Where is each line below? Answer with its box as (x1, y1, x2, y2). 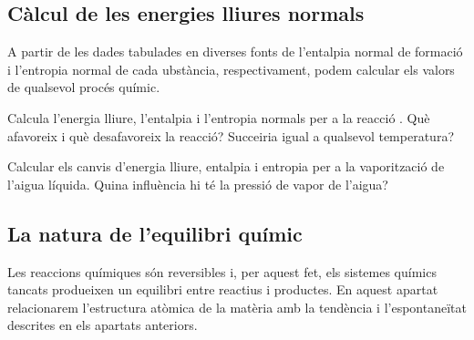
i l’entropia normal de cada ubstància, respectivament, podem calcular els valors (7, 59, 455, 78)
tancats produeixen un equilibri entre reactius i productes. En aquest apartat (7, 280, 438, 299)
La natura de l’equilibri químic (7, 219, 303, 247)
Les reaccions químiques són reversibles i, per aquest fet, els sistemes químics (7, 262, 437, 281)
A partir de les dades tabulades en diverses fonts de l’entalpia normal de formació (7, 42, 463, 61)
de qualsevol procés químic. (7, 77, 160, 97)
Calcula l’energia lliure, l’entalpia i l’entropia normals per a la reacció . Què (7, 108, 430, 127)
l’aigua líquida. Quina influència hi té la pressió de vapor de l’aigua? (7, 174, 388, 193)
